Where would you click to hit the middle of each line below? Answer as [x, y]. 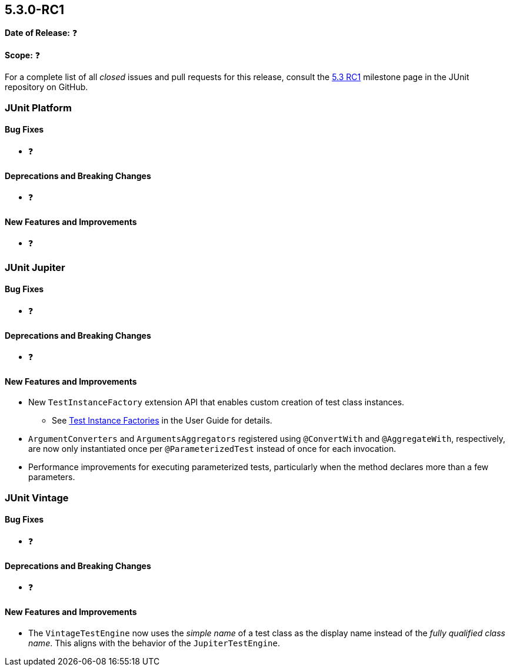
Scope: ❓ [23, 55]
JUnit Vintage [37, 498]
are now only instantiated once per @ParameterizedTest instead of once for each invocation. [212, 449]
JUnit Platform [38, 108]
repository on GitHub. [46, 87]
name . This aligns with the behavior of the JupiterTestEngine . [154, 643]
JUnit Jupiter [35, 267]
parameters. [52, 477]
